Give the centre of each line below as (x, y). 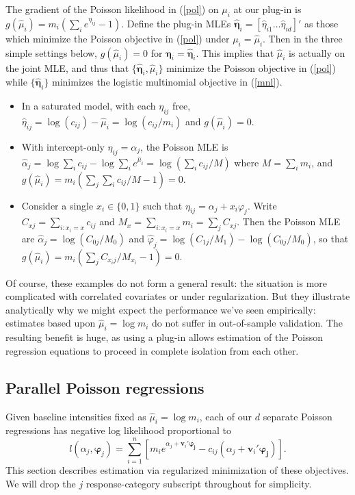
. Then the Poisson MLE (289, 221)
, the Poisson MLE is (184, 146)
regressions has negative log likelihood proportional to (118, 430)
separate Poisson (298, 416)
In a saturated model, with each (89, 106)
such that (163, 205)
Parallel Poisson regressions (105, 387)
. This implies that (235, 52)
